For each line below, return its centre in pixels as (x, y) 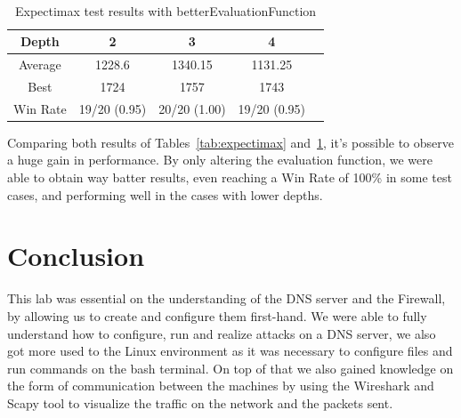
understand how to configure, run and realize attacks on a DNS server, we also (222, 333)
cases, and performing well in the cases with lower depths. (165, 194)
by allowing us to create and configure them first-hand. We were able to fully (217, 315)
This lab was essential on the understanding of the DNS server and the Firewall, (226, 298)
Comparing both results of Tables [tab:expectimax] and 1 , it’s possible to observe (230, 142)
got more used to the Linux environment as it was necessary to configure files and (230, 351)
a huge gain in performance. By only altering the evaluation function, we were (220, 160)
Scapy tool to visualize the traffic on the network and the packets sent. (200, 402)
